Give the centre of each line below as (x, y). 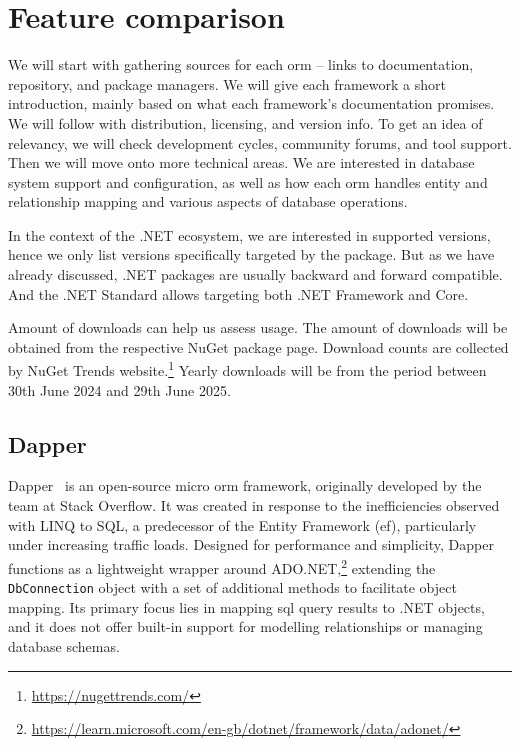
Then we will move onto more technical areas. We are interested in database (241, 162)
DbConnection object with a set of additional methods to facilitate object (232, 587)
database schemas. (64, 645)
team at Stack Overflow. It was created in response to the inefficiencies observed (254, 505)
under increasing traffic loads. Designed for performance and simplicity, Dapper (251, 544)
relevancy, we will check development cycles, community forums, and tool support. (260, 142)
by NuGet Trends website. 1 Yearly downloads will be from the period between (247, 369)
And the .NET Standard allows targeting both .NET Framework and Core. (238, 293)
